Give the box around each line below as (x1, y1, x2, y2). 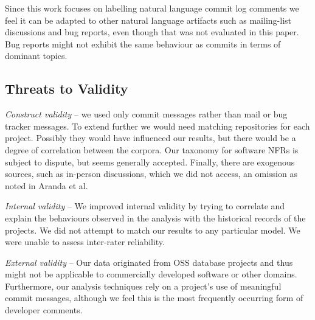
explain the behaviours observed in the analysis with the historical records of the (5, 211, 306, 224)
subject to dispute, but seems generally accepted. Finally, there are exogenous (5, 155, 295, 168)
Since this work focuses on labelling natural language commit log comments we (5, 2, 299, 14)
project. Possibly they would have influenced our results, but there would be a (5, 131, 296, 144)
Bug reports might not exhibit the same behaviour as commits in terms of (5, 37, 281, 50)
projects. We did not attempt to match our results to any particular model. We (5, 223, 300, 236)
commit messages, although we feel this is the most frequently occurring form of (5, 291, 303, 304)
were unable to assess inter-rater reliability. (5, 235, 165, 248)
